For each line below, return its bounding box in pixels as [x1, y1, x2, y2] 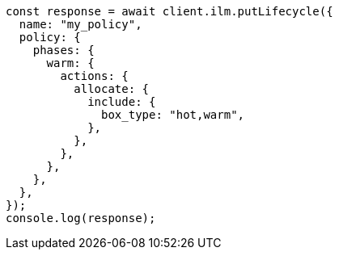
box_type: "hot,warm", [101, 108, 245, 121]
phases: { [32, 44, 95, 57]
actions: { [60, 69, 129, 82]
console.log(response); [6, 212, 156, 225]
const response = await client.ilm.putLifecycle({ [6, 5, 333, 18]
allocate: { [74, 82, 150, 95]
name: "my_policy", [19, 18, 142, 31]
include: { [87, 95, 156, 108]
